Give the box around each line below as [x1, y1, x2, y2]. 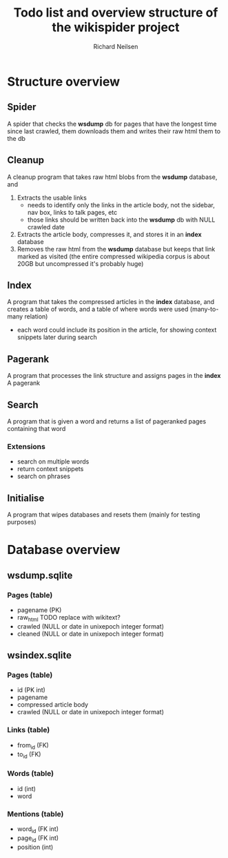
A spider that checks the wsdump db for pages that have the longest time [7, 120, 217, 128]
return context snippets [17, 465, 84, 473]
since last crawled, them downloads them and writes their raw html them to [7, 126, 221, 135]
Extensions [7, 441, 46, 451]
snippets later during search [17, 333, 98, 341]
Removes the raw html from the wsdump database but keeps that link [17, 245, 216, 253]
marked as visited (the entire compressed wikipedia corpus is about [17, 252, 210, 260]
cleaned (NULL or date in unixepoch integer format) [17, 629, 164, 638]
